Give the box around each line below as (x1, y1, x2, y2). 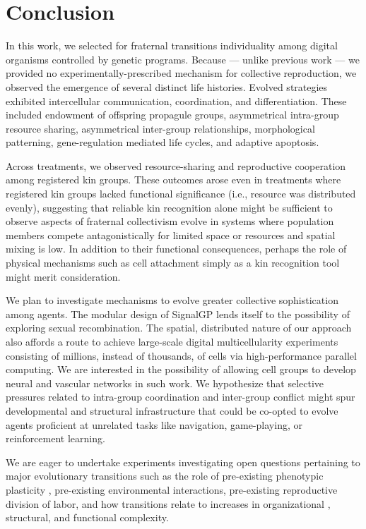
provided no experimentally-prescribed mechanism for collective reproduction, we (6, 66, 357, 80)
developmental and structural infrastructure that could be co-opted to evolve (6, 403, 338, 418)
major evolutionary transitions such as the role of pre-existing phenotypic (6, 468, 324, 483)
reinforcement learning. (6, 431, 105, 446)
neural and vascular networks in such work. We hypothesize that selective (6, 375, 324, 390)
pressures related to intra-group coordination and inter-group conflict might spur (6, 389, 355, 404)
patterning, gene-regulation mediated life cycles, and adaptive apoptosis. (6, 135, 319, 150)
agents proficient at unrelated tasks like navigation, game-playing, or (6, 417, 302, 432)
